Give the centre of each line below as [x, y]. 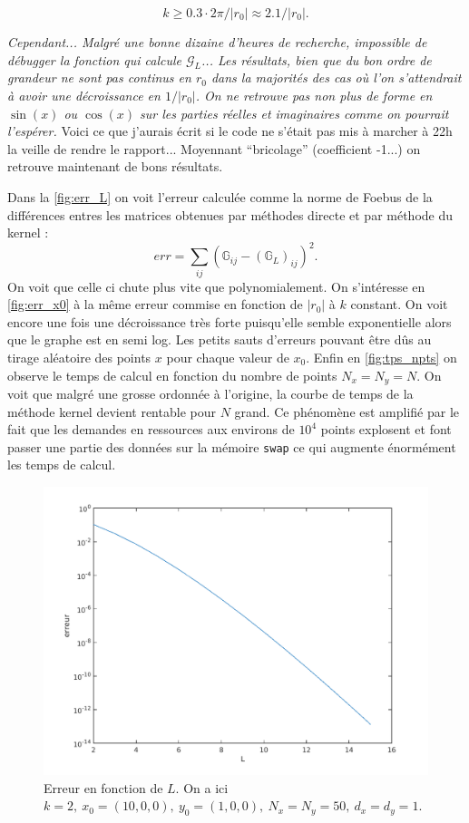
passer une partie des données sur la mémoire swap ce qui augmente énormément [232, 446]
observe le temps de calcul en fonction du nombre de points [172, 375]
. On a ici [202, 787]
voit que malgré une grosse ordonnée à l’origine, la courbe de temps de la [210, 393]
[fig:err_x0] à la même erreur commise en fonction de [155, 304]
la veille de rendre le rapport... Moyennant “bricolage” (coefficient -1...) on [214, 148]
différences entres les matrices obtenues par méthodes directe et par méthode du [230, 214]
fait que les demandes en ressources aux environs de [151, 429]
